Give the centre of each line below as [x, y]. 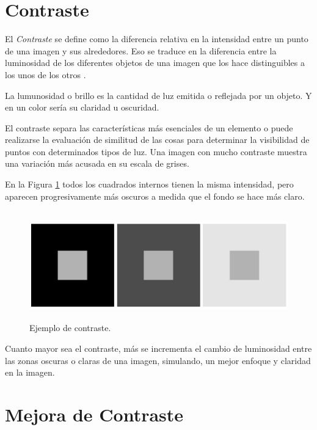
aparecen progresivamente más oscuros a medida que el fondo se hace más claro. [155, 196]
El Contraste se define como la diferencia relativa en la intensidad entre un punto [157, 39]
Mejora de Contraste [94, 414]
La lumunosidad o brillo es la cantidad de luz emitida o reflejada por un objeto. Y [158, 95]
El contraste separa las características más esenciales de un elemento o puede [149, 127]
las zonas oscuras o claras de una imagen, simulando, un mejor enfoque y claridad [158, 360]
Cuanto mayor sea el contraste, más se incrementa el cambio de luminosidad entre [158, 348]
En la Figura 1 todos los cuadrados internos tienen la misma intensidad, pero [149, 184]
